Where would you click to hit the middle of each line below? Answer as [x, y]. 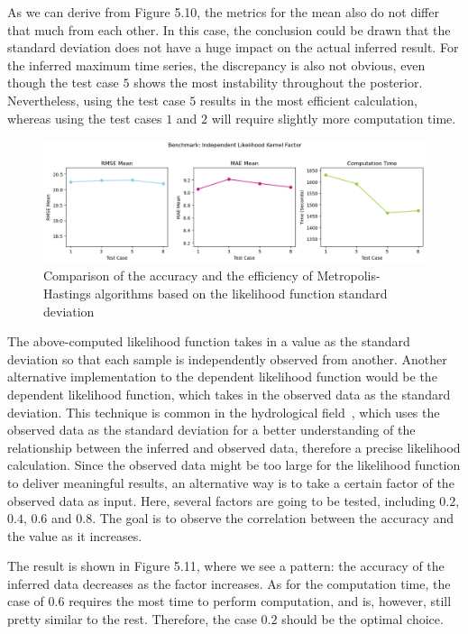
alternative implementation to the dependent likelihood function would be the [222, 377]
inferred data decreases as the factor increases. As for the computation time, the [229, 583]
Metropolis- [349, 276]
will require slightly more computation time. [334, 118]
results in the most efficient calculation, [308, 100]
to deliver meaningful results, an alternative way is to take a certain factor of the [231, 482]
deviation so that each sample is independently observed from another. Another [227, 358]
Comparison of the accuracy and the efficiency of [178, 276]
